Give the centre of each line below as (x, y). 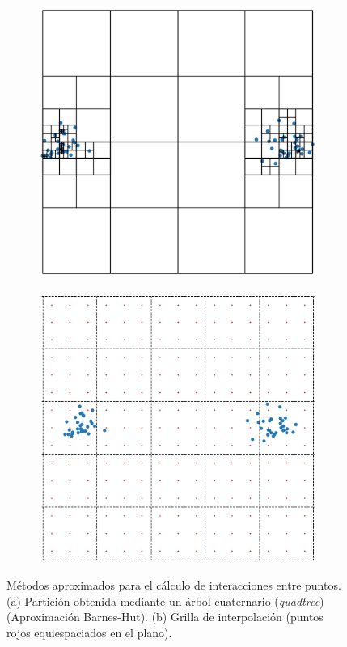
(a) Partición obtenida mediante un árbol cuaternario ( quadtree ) (165, 600)
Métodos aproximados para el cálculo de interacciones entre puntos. (174, 585)
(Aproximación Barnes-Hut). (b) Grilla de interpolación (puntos (165, 617)
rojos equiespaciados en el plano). (89, 632)
